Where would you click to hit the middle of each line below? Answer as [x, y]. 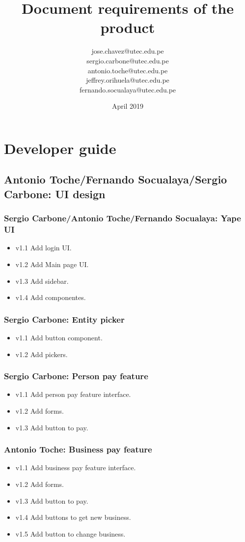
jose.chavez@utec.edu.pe [128, 51]
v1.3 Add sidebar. [42, 281]
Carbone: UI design [55, 194]
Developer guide [60, 148]
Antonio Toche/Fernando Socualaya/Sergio [116, 179]
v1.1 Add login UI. [43, 248]
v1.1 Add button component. [59, 337]
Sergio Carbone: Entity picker [64, 319]
